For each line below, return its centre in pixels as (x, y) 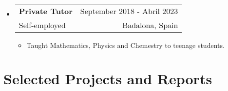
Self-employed (42, 25)
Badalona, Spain (150, 25)
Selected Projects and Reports (108, 78)
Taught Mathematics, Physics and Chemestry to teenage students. (125, 45)
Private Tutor (46, 11)
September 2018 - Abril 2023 (129, 11)
